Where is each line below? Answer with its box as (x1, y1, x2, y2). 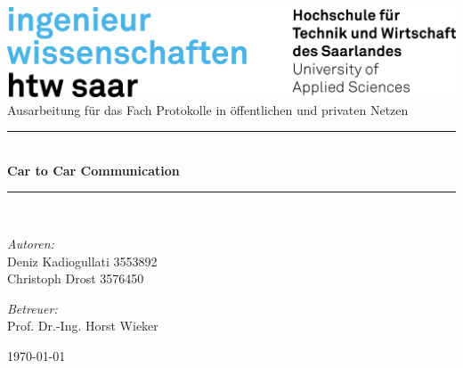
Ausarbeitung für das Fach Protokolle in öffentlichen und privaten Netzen (7, 100, 409, 119)
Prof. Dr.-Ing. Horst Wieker (7, 316, 158, 335)
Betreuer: (7, 298, 58, 317)
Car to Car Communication (7, 160, 180, 179)
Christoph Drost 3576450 (7, 269, 144, 288)
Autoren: (7, 233, 54, 252)
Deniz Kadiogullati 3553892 (7, 251, 158, 270)
